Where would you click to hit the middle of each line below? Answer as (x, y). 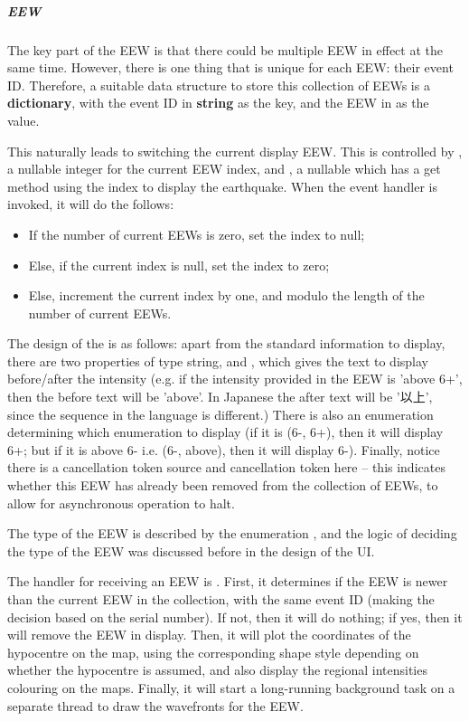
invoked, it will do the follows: (91, 204)
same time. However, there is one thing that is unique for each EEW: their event (230, 67)
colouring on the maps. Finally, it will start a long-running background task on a (231, 687)
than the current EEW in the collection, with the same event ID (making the (221, 599)
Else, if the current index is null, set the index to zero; (179, 265)
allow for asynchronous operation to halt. (121, 503)
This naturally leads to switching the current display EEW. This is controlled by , (235, 151)
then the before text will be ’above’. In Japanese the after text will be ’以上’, (220, 397)
